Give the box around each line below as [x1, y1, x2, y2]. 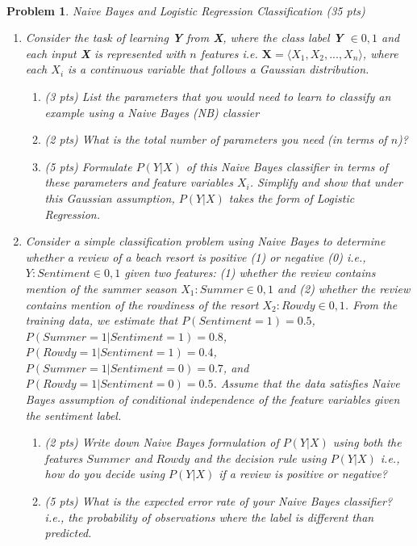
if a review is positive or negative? [219, 465, 387, 482]
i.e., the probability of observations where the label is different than [44, 508, 374, 525]
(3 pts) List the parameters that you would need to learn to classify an [44, 87, 391, 104]
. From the [344, 296, 398, 313]
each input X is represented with [25, 44, 186, 61]
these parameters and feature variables [44, 174, 233, 191]
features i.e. [200, 44, 258, 61]
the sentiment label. [25, 406, 122, 423]
